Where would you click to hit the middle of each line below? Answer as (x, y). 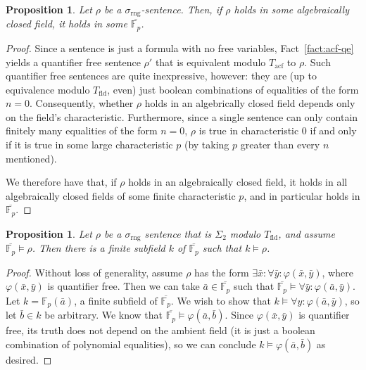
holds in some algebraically (291, 9)
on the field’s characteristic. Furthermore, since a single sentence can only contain (182, 116)
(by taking (207, 145)
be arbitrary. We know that (104, 315)
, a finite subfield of (116, 300)
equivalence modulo (48, 89)
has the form (222, 272)
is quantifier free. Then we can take (124, 286)
